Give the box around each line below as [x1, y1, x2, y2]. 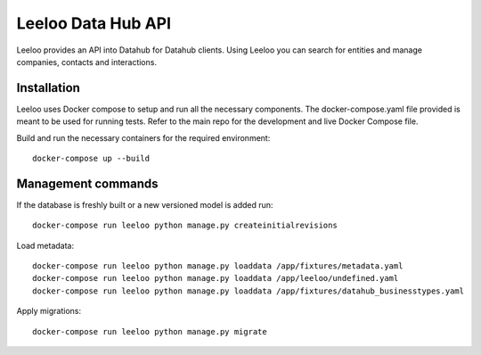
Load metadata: [16, 240, 75, 251]
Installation [16, 80, 80, 95]
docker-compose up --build [32, 153, 151, 164]
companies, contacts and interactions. [16, 56, 158, 67]
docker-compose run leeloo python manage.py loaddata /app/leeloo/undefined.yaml [32, 273, 399, 284]
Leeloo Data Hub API [16, 13, 172, 33]
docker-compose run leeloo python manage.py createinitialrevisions [32, 220, 338, 231]
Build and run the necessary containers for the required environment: [16, 132, 271, 143]
